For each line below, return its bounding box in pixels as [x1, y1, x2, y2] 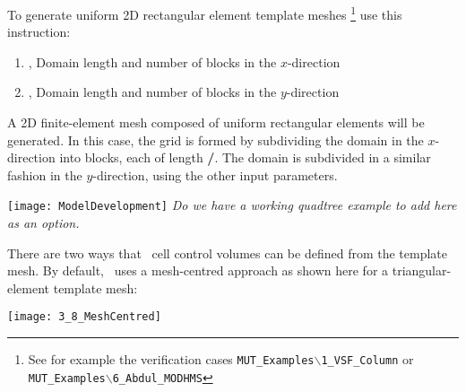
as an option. [7, 213, 80, 232]
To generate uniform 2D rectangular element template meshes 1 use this [7, 3, 402, 23]
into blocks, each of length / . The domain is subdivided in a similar [59, 148, 431, 167]
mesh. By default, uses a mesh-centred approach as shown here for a [7, 261, 389, 280]
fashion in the [7, 165, 82, 184]
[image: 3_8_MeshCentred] [7, 310, 161, 324]
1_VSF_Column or [321, 350, 414, 369]
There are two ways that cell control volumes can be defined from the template [7, 243, 448, 262]
